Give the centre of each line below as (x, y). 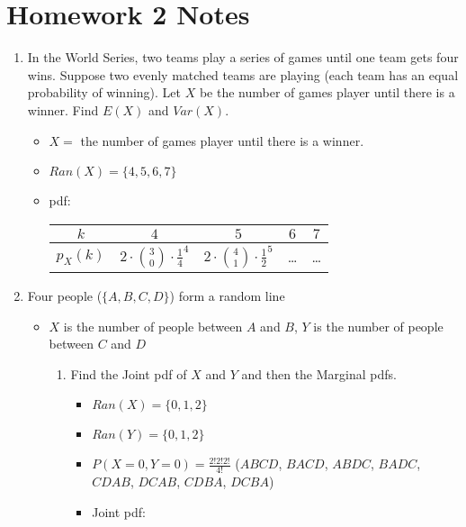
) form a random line (227, 295)
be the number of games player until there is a (327, 92)
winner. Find (63, 109)
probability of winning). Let (104, 92)
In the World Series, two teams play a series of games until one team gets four (243, 57)
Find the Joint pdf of (129, 373)
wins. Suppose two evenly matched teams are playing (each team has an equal (243, 74)
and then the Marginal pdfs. (319, 373)
